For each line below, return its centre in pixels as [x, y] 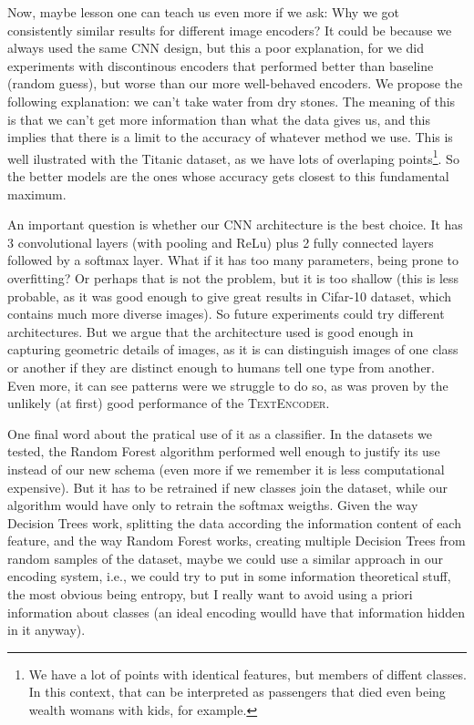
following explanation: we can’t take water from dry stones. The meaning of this [232, 101]
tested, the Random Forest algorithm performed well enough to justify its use [224, 451]
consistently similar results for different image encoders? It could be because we [230, 30]
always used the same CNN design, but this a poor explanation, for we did [216, 48]
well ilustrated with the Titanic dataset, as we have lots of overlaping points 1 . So [233, 157]
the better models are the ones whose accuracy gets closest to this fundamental [228, 176]
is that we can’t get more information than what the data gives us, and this [219, 119]
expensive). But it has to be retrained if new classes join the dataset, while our [227, 487]
